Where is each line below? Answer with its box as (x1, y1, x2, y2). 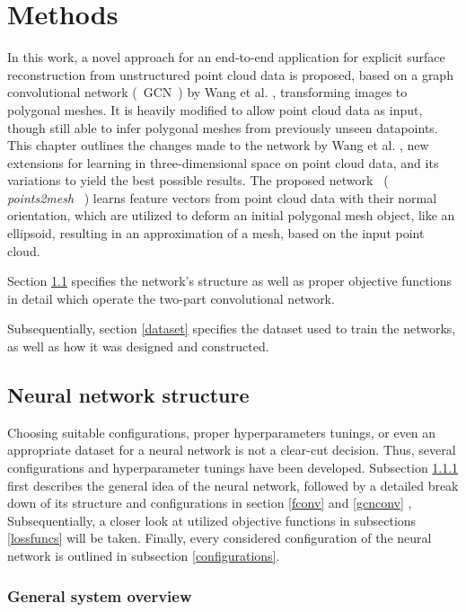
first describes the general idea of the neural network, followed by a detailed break (7, 475, 459, 494)
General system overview (7, 584, 192, 607)
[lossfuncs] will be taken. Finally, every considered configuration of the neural (7, 528, 432, 547)
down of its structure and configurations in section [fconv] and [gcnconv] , (7, 493, 412, 512)
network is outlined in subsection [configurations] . (7, 545, 280, 564)
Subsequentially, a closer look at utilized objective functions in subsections (7, 510, 417, 529)
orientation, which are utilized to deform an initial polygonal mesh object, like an (7, 206, 455, 225)
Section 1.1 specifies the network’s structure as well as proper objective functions (7, 271, 452, 290)
